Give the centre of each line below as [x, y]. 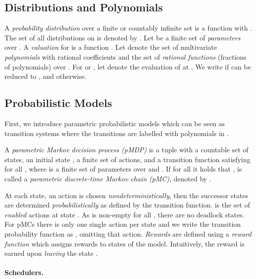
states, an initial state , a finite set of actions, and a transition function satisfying [128, 159]
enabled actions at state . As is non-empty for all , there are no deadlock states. [125, 214]
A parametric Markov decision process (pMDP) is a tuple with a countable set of [127, 150]
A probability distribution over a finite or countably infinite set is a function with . [128, 28]
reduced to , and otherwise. [46, 76]
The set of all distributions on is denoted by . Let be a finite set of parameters [123, 37]
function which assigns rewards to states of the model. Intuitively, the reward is [125, 243]
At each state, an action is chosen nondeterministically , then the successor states [127, 195]
